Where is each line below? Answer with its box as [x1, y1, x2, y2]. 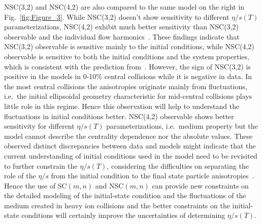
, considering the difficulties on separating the [107, 160, 249, 171]
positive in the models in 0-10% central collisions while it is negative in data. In [4, 71, 252, 82]
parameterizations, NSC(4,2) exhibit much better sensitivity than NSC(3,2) [4, 21, 239, 32]
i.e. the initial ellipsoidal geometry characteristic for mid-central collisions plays [4, 91, 252, 101]
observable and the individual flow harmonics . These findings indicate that [4, 31, 240, 42]
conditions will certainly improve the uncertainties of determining [21, 210, 225, 220]
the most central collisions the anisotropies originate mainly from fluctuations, [4, 81, 247, 91]
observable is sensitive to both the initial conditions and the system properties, [4, 51, 249, 61]
